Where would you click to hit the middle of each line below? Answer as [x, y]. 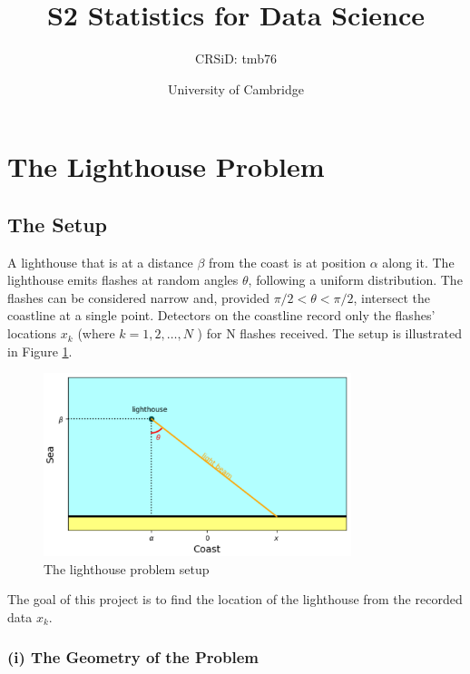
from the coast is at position [287, 262]
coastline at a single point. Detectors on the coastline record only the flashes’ [221, 315]
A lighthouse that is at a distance [100, 262]
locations [32, 333]
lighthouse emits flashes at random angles [123, 280]
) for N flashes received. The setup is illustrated [329, 333]
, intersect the [392, 297]
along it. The [418, 262]
